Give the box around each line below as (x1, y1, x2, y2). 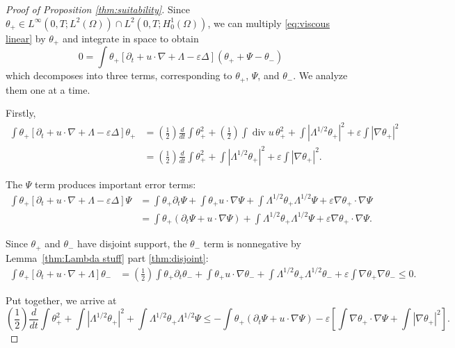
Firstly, (6, 106, 36, 120)
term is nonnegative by (203, 236, 301, 251)
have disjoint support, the (77, 236, 187, 251)
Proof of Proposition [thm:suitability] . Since (6, 2, 190, 16)
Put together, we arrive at (6, 292, 117, 307)
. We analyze (293, 68, 348, 83)
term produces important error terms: (35, 176, 196, 191)
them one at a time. (6, 82, 90, 97)
